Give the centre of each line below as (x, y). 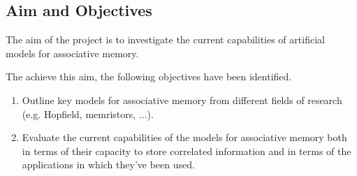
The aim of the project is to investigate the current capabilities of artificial (165, 39)
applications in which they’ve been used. (108, 164)
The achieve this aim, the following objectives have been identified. (149, 76)
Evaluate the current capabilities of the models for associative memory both (184, 137)
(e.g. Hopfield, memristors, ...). (88, 113)
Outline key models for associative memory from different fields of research (182, 100)
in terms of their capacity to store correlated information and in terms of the (187, 151)
